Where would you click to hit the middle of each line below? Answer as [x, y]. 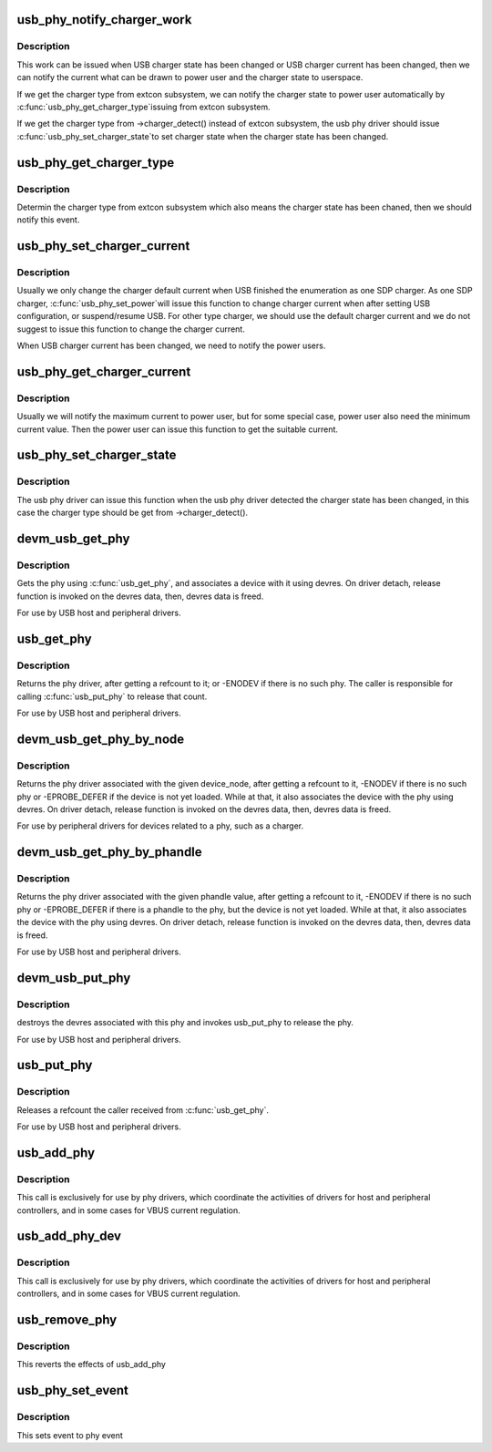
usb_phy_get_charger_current [104, 371]
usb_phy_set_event [73, 1390]
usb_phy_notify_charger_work [104, 20]
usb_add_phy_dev [69, 1236]
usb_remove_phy [67, 1320]
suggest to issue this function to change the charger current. [131, 329]
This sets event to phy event [70, 1435]
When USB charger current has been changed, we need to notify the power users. [171, 345]
